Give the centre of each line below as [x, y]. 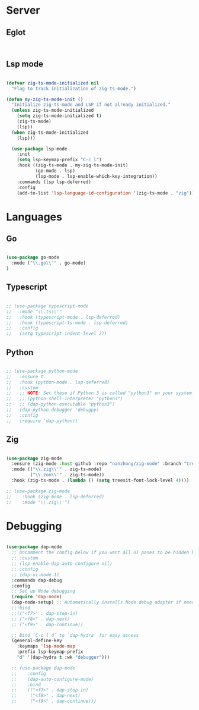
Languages [34, 217]
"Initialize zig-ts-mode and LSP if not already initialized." [91, 105]
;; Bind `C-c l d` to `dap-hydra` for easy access [75, 635]
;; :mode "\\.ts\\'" [34, 312]
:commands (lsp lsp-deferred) [54, 182]
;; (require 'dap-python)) [42, 421]
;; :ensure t [25, 376]
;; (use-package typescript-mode [47, 306]
